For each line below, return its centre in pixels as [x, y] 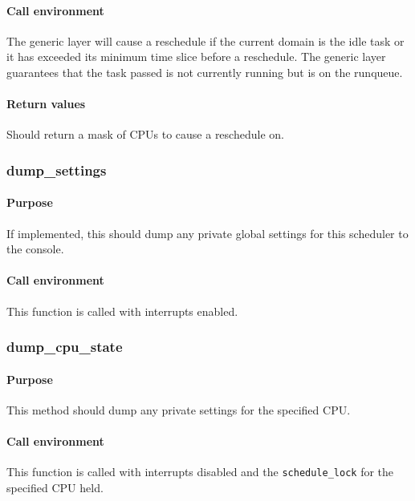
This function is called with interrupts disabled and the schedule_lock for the [200, 472]
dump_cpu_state [65, 347]
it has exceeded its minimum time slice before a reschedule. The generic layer [196, 57]
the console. [35, 249]
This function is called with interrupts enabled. [122, 311]
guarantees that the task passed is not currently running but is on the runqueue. [205, 72]
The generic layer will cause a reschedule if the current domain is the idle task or [205, 40]
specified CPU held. [55, 487]
